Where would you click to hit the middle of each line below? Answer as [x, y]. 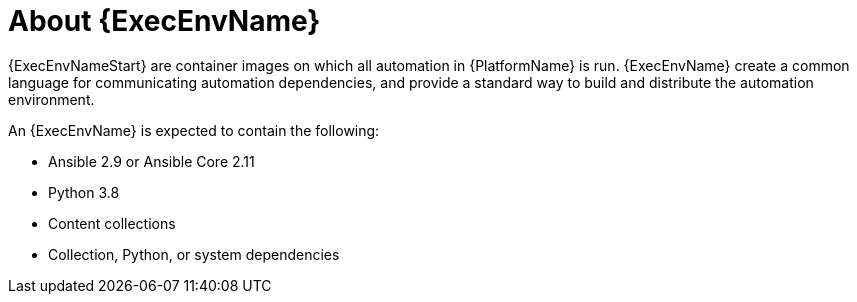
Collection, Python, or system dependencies [194, 254]
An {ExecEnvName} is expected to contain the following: [194, 130]
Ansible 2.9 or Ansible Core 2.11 [151, 161]
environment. [51, 99]
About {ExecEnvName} [164, 21]
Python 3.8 [84, 192]
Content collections [112, 223]
